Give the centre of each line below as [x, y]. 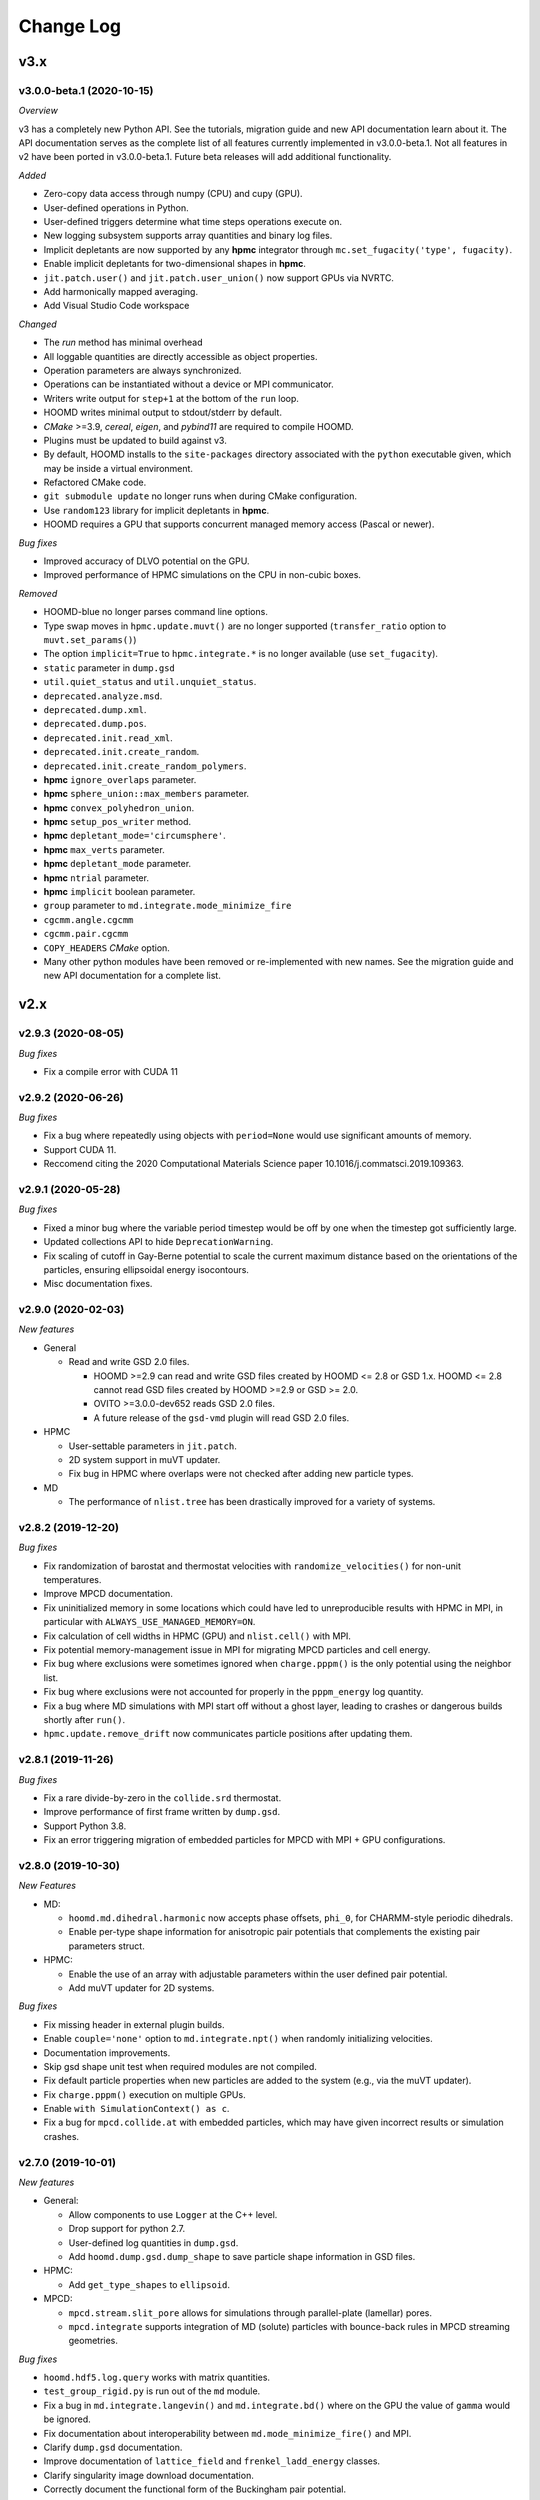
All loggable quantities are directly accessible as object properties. [180, 356]
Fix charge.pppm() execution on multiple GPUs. [144, 2094]
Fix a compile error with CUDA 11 [111, 1071]
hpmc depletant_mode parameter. [117, 864]
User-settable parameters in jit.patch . [152, 1446]
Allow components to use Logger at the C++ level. [173, 2214]
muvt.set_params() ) [90, 639]
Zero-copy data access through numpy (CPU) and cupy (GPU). [173, 194]
